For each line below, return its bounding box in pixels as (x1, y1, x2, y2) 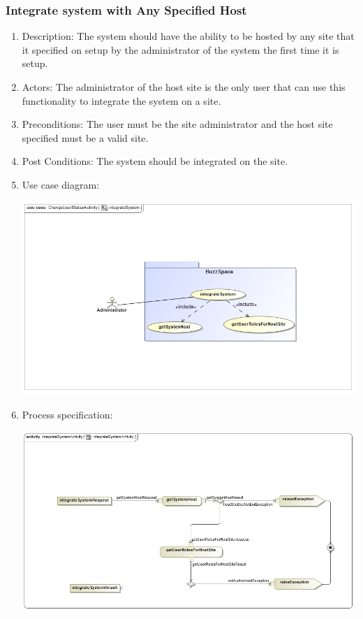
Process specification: (22, 407, 113, 422)
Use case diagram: (22, 177, 100, 191)
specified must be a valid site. (22, 130, 149, 145)
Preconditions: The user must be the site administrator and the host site (22, 117, 333, 131)
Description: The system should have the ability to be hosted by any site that (22, 29, 355, 43)
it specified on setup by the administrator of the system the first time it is (22, 42, 339, 57)
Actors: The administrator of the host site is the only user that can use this (22, 80, 346, 94)
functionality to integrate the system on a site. (22, 93, 221, 108)
